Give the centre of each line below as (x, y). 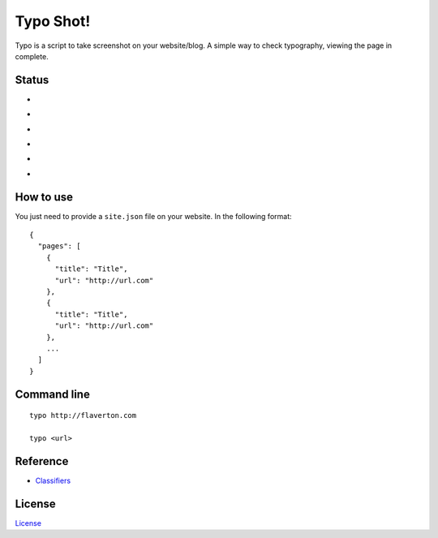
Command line (53, 394)
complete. (32, 56)
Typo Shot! (53, 21)
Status (32, 80)
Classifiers (53, 480)
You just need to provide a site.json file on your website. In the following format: (153, 216)
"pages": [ (59, 246)
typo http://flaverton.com (83, 415)
